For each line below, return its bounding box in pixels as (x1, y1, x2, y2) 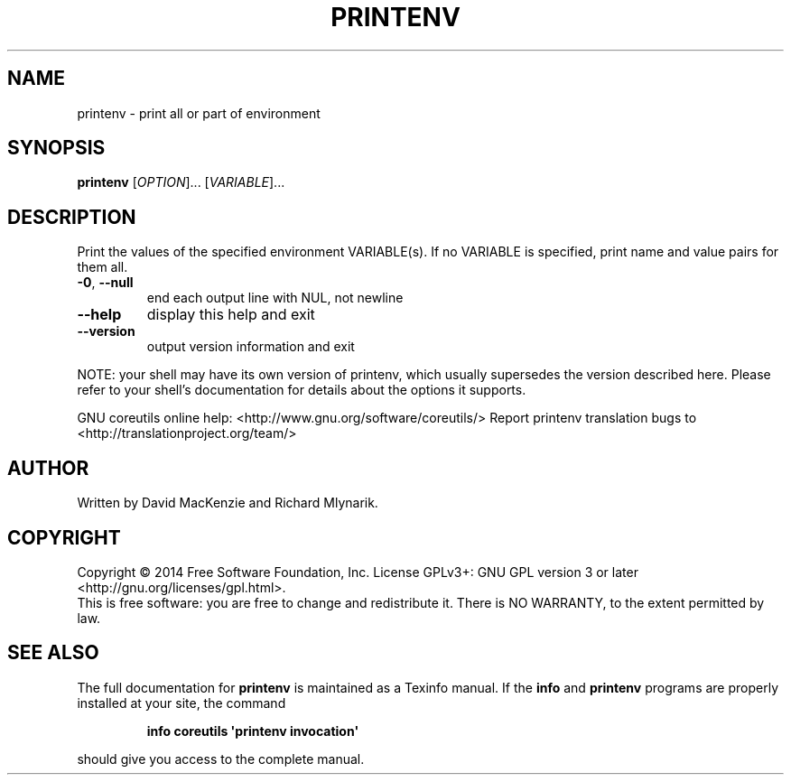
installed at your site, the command (77, 694, 286, 711)
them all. (77, 259, 128, 275)
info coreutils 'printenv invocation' (146, 722, 359, 739)
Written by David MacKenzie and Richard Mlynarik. (77, 495, 378, 511)
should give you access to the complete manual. (77, 750, 365, 767)
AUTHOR (7, 456, 89, 479)
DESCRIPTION (7, 205, 136, 228)
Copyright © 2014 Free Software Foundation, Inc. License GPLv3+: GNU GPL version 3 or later (77, 563, 638, 580)
